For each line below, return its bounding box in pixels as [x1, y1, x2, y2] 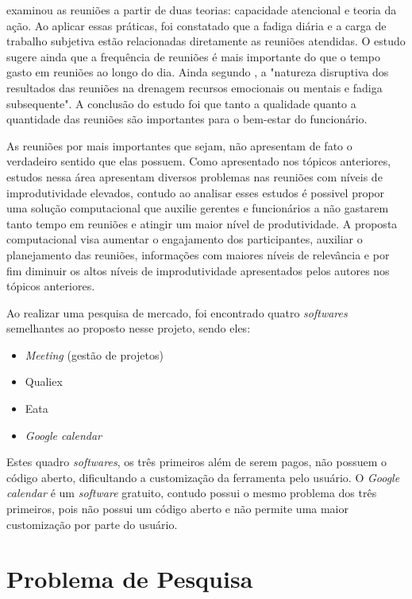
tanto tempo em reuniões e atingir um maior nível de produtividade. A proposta [6, 215, 398, 231]
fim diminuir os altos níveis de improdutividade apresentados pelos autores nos [6, 262, 390, 278]
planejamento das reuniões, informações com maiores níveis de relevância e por [6, 246, 390, 263]
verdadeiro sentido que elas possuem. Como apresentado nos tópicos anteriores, [6, 153, 391, 169]
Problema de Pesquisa [6, 562, 253, 595]
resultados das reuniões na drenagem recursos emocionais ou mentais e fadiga [6, 79, 383, 95]
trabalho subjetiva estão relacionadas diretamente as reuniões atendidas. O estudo [6, 33, 406, 49]
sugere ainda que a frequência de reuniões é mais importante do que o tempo [6, 48, 380, 64]
